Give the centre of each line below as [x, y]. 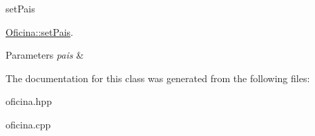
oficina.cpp [28, 124]
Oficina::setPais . [39, 31]
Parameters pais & [45, 55]
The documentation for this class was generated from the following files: [158, 78]
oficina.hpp [29, 101]
